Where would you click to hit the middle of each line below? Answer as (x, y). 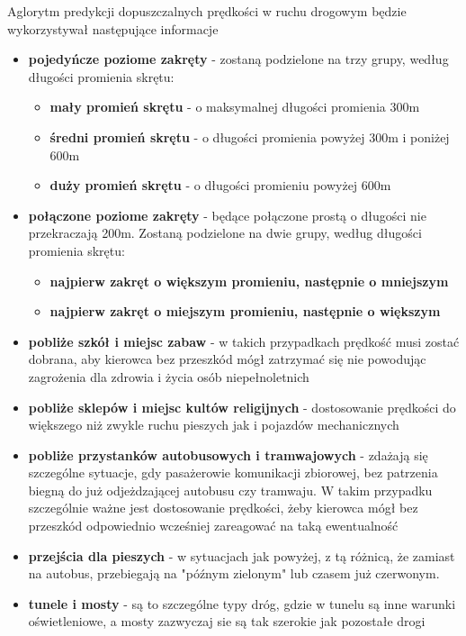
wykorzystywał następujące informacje (113, 28)
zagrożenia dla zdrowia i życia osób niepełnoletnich (169, 376)
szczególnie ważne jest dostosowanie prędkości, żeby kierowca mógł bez (223, 508)
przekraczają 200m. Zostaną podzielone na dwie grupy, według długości (225, 233)
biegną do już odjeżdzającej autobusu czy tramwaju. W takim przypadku (230, 490)
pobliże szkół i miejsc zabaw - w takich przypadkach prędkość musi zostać (244, 341)
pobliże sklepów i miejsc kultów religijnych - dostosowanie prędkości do (242, 407)
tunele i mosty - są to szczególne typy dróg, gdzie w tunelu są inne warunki (242, 603)
